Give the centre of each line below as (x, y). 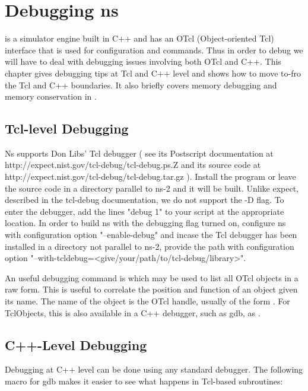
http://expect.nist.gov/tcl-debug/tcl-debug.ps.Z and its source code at (133, 165)
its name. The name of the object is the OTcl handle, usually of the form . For (147, 301)
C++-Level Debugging (76, 344)
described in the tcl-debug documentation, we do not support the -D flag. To (145, 200)
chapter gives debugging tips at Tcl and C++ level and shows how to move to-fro (153, 73)
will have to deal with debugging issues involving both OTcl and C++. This (143, 61)
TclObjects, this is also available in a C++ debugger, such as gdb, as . (133, 312)
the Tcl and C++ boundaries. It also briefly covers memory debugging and (141, 85)
